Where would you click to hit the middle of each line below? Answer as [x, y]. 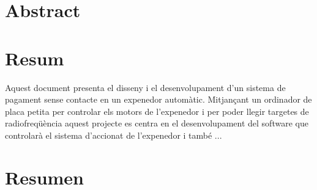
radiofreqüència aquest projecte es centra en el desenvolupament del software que [157, 123]
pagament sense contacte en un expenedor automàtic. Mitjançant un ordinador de [158, 99]
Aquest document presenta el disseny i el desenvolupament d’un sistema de [145, 87]
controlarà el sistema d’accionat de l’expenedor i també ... [114, 135]
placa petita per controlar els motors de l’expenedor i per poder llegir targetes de [157, 111]
